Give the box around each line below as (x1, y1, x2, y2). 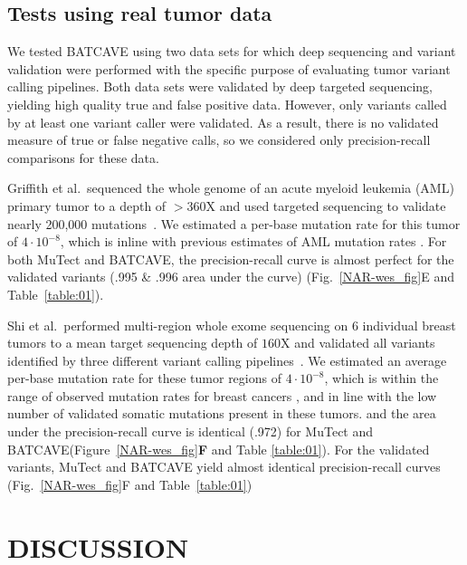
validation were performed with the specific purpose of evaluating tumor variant (7, 59, 451, 78)
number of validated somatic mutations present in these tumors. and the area (7, 404, 436, 423)
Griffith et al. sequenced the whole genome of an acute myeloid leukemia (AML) (7, 178, 454, 197)
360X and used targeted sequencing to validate (186, 196, 446, 215)
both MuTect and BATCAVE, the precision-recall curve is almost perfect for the (7, 249, 454, 268)
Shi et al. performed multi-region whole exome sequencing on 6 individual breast (7, 315, 456, 334)
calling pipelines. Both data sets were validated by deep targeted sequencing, (7, 77, 433, 96)
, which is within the (324, 369, 439, 388)
